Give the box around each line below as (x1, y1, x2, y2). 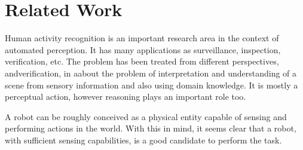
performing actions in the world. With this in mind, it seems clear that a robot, (5, 122, 296, 134)
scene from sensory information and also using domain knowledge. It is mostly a (5, 78, 298, 91)
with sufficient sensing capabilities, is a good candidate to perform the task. (5, 133, 282, 146)
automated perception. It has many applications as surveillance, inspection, (5, 43, 281, 56)
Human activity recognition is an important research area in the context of (5, 32, 279, 44)
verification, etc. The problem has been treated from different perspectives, (5, 55, 279, 68)
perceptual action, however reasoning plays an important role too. (5, 90, 246, 103)
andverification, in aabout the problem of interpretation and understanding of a (5, 66, 297, 79)
